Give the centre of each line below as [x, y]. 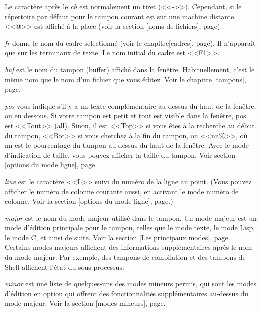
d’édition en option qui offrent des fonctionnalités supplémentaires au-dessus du [127, 293]
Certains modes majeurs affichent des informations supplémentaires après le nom [128, 247]
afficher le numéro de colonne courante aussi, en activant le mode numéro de [122, 191]
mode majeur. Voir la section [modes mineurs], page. [85, 303]
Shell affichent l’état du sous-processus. [64, 267]
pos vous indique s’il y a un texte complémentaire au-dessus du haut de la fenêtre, [130, 106]
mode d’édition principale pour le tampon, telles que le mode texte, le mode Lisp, [130, 228]
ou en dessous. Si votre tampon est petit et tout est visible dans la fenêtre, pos [125, 116]
